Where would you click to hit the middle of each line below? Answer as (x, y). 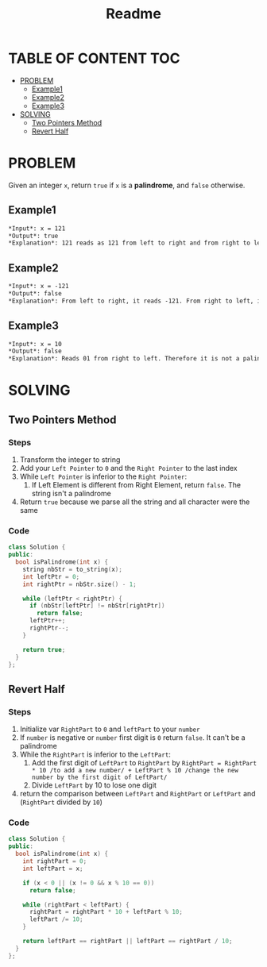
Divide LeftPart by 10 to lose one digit (94, 785)
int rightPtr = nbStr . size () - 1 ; (79, 584)
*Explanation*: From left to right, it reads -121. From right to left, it (136, 301)
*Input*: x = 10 (35, 344)
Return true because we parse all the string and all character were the (135, 502)
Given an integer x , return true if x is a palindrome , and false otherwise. (127, 185)
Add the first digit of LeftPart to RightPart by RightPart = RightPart (144, 763)
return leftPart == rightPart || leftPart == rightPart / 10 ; (128, 942)
